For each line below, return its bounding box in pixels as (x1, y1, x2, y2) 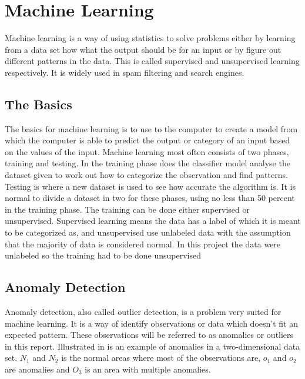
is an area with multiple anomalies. (85, 363, 211, 375)
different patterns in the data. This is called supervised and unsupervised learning (5, 55, 300, 67)
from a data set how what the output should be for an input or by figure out (5, 43, 281, 55)
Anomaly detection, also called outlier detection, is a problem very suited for (5, 306, 281, 318)
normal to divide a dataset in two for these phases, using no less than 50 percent (5, 192, 295, 204)
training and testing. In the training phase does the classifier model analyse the (5, 157, 290, 169)
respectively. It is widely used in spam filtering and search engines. (5, 66, 244, 78)
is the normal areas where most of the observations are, (61, 351, 261, 364)
